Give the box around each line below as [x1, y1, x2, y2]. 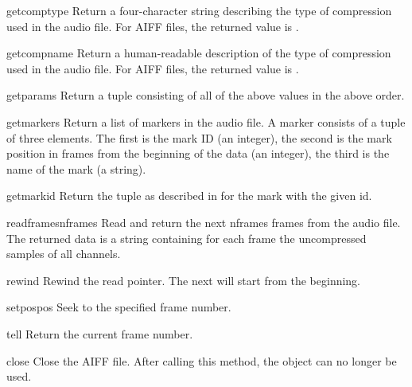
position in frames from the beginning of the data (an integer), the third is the [6, 145, 390, 162]
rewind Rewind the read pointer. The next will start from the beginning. [6, 272, 361, 288]
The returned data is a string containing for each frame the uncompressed [6, 229, 367, 246]
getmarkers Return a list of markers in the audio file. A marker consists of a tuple [6, 113, 406, 130]
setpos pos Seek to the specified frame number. [6, 299, 231, 315]
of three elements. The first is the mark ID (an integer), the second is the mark [6, 129, 392, 146]
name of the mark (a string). [6, 160, 146, 177]
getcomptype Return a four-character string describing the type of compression [6, 2, 392, 18]
